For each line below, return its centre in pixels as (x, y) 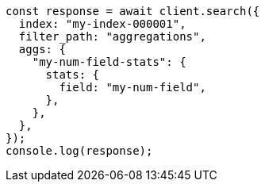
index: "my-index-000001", (102, 24)
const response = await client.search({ (133, 11)
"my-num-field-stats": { (109, 62)
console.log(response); (79, 151)
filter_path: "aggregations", (112, 36)
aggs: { (42, 49)
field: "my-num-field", (132, 87)
